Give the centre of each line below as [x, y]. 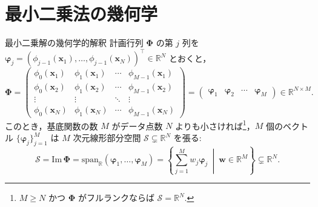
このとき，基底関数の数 [51, 126]
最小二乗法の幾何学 [81, 14]
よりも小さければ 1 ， [215, 125]
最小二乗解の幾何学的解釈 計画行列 [74, 43]
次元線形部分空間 [107, 138]
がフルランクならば [116, 198]
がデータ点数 [137, 126]
